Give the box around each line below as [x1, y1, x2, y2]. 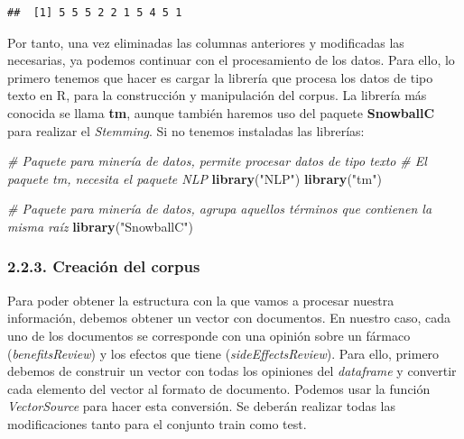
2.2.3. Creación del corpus [7, 255, 200, 278]
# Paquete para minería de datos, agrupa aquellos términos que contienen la [7, 199, 432, 218]
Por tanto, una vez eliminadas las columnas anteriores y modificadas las [7, 32, 404, 51]
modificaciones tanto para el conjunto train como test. [7, 414, 307, 433]
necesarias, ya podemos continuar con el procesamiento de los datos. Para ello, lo [7, 50, 455, 69]
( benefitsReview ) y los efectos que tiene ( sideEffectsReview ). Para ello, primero [7, 343, 440, 362]
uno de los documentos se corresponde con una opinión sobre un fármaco [7, 325, 411, 344]
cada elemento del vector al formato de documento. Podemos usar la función [7, 379, 431, 398]
